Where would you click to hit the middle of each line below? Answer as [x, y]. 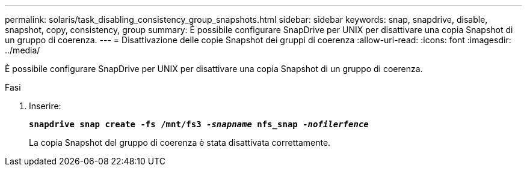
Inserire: [45, 106]
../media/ [23, 50]
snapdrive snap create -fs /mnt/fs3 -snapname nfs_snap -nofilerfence [199, 124]
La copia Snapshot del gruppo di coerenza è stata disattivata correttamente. [180, 142]
